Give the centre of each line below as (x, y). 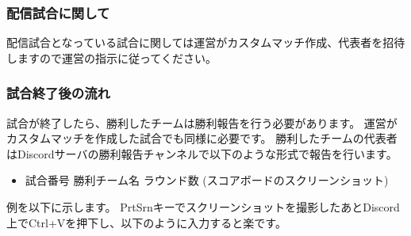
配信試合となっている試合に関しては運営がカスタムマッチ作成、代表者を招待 (206, 42)
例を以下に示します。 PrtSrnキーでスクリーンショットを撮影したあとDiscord (203, 207)
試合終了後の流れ (58, 93)
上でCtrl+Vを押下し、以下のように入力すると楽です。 (146, 222)
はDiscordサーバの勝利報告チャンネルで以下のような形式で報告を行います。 (202, 153)
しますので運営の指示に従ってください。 (111, 57)
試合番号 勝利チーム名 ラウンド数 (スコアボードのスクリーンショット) (207, 180)
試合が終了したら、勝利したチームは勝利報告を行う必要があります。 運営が (202, 122)
